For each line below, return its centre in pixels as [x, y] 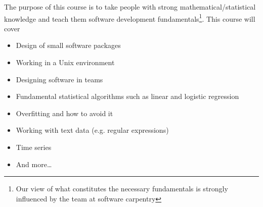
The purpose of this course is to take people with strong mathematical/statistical [130, 7]
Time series [34, 147]
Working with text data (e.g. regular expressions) [92, 130]
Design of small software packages [68, 45]
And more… [34, 164]
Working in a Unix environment [65, 62]
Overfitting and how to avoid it [64, 113]
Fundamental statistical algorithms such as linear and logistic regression [127, 96]
